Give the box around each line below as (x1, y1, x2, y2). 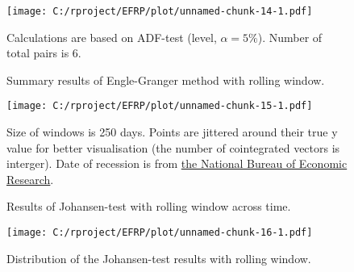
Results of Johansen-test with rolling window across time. (6, 198, 291, 215)
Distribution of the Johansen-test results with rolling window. (6, 249, 311, 266)
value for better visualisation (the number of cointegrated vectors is (6, 139, 340, 156)
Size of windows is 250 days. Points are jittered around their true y (6, 123, 338, 140)
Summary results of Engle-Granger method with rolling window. (6, 71, 325, 88)
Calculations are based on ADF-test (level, (6, 28, 217, 45)
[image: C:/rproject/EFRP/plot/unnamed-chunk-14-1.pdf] (6, 6, 313, 17)
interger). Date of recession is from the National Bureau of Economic (6, 155, 348, 172)
